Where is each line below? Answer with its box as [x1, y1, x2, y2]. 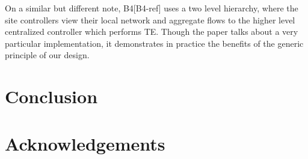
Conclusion [5, 84, 98, 109]
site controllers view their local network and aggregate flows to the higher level [5, 13, 295, 26]
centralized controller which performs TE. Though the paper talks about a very [5, 25, 298, 38]
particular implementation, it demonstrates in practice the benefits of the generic [5, 37, 304, 49]
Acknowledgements [5, 131, 165, 155]
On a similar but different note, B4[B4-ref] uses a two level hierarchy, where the [5, 2, 298, 14]
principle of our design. [5, 49, 90, 61]
